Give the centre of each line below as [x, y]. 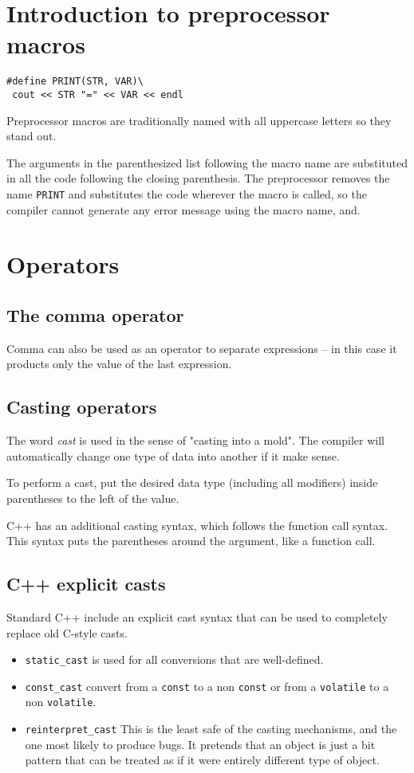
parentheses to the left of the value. [93, 498]
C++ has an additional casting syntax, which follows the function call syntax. [197, 525]
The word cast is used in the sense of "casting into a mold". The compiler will [195, 440]
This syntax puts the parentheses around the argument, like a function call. [191, 541]
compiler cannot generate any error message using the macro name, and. [183, 209]
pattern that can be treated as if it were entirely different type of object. [202, 760]
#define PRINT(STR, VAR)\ [75, 82]
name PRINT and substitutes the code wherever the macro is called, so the [187, 194]
